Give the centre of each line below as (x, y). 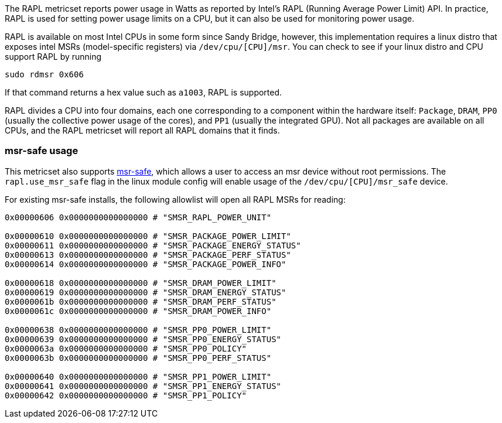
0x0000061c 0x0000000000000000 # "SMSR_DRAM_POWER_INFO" (138, 311)
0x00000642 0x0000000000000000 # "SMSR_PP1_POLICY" (126, 395)
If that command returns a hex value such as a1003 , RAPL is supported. (144, 92)
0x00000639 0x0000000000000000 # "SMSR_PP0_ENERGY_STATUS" (143, 339)
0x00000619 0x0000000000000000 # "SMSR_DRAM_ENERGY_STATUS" (146, 292)
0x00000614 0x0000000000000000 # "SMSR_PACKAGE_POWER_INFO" (146, 264)
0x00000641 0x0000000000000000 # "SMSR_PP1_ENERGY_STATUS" (143, 386)
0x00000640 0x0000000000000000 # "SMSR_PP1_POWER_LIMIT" (138, 376)
